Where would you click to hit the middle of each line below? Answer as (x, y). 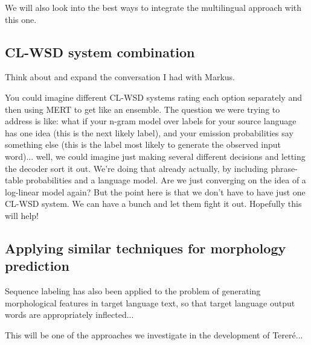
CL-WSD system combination (100, 52)
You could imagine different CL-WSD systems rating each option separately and (153, 97)
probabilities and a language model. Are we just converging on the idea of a (166, 180)
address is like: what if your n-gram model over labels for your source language (151, 121)
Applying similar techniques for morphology (146, 248)
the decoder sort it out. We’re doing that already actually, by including (136, 168)
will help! (22, 215)
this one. (21, 19)
